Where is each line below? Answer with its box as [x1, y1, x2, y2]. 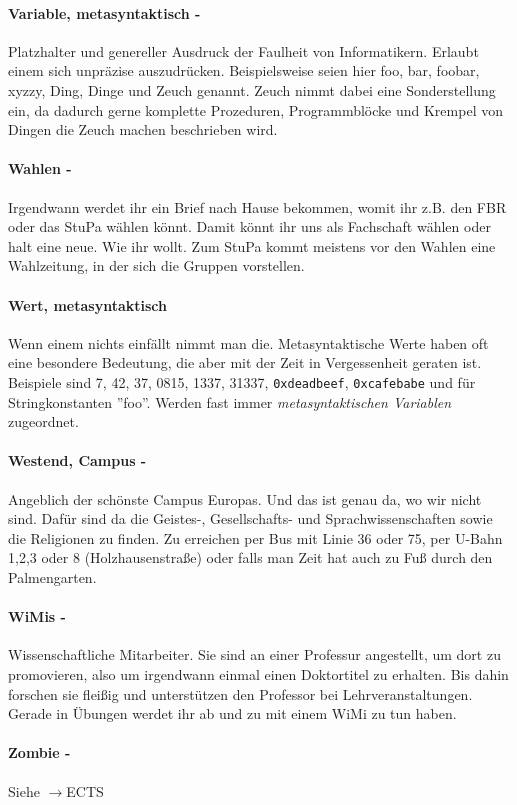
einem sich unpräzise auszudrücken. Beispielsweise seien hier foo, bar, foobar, [8, 60, 480, 81]
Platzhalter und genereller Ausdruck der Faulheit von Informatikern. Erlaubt [8, 40, 479, 61]
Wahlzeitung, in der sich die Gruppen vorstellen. [8, 255, 305, 276]
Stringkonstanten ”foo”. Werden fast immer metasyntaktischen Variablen [8, 391, 452, 412]
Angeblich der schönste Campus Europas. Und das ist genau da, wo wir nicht [8, 488, 482, 509]
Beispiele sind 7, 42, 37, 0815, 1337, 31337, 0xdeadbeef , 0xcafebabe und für [8, 371, 476, 392]
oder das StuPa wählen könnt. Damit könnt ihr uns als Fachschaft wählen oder [8, 216, 491, 237]
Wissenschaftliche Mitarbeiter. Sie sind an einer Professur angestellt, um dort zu [8, 644, 501, 665]
